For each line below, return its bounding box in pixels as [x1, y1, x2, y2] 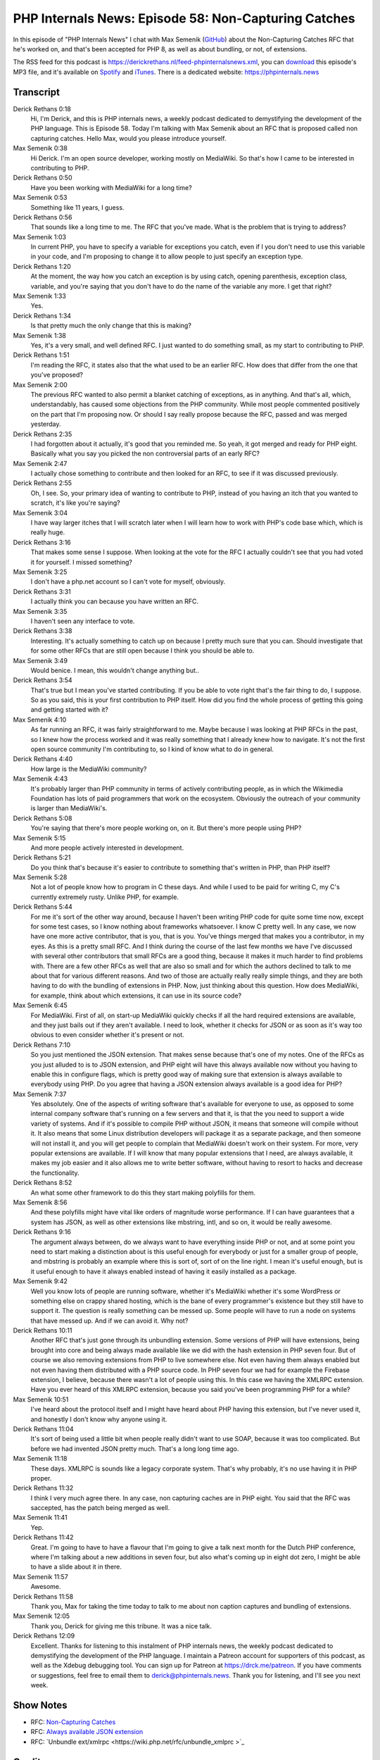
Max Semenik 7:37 [13, 1090, 67, 1098]
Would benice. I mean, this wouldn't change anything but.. [30, 666, 200, 674]
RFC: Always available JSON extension [30, 1728, 144, 1736]
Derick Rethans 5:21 [13, 853, 71, 862]
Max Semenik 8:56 [13, 1198, 68, 1207]
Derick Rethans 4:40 [13, 755, 73, 763]
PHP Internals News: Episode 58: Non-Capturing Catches [13, 11, 355, 26]
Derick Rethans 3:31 [13, 587, 71, 596]
